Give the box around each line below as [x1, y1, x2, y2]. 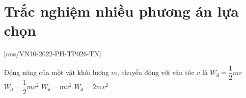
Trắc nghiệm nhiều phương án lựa [4, 1, 239, 21]
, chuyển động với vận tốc [117, 67, 194, 77]
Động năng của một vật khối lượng [4, 67, 109, 77]
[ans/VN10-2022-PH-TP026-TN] [4, 49, 102, 59]
